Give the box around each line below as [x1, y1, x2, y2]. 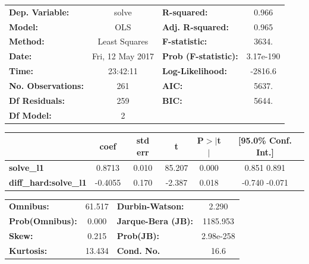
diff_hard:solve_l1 [9, 176, 87, 188]
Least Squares [97, 35, 149, 47]
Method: [9, 35, 45, 47]
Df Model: [9, 109, 52, 121]
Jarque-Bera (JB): [116, 215, 194, 227]
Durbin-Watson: [116, 200, 184, 212]
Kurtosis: [9, 244, 48, 256]
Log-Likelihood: [162, 65, 227, 77]
